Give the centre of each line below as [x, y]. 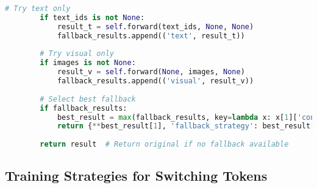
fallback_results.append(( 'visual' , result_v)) [155, 81]
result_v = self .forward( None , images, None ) [151, 72]
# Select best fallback [88, 99]
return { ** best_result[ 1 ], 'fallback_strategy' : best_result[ [186, 126]
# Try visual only [77, 54]
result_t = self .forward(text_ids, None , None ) [155, 26]
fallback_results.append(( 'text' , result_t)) [151, 36]
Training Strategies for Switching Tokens [136, 176]
